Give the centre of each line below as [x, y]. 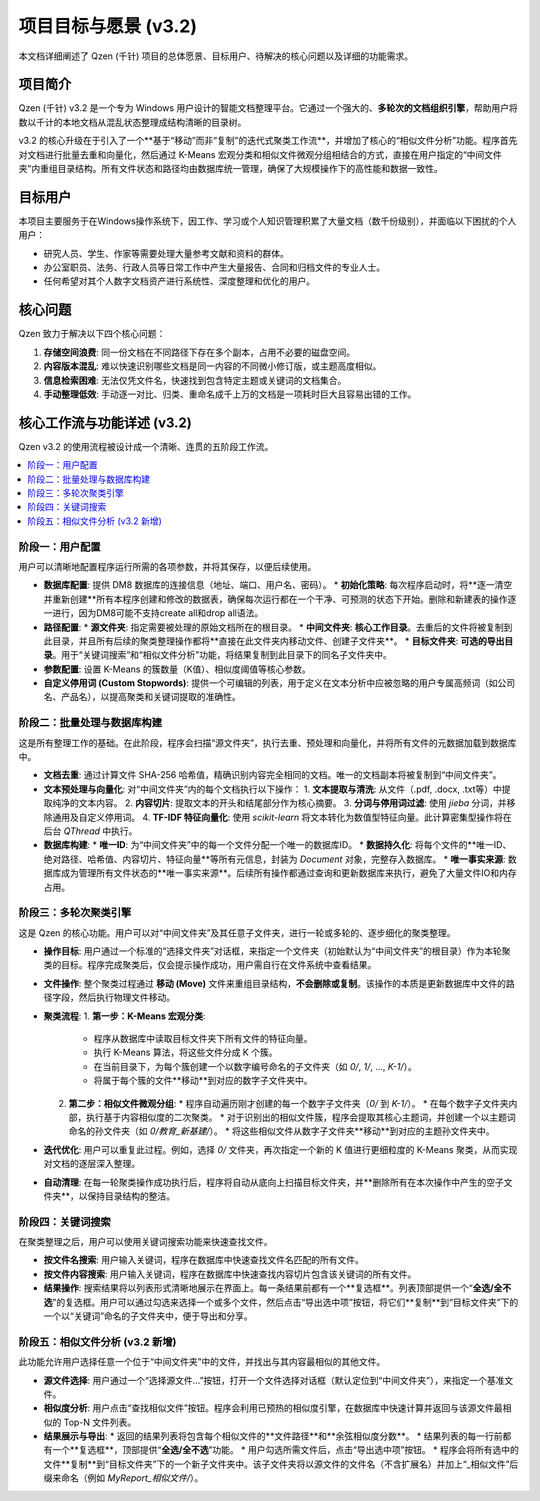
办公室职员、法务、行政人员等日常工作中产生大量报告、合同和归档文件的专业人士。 [214, 267]
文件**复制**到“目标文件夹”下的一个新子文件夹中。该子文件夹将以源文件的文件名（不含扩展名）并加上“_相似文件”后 [281, 1464]
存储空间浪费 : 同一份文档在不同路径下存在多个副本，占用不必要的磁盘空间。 [199, 352]
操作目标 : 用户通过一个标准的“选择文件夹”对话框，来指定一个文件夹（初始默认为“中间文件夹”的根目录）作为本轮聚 [277, 951]
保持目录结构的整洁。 [131, 1196]
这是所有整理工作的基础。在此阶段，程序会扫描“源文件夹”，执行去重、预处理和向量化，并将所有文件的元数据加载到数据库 [267, 742]
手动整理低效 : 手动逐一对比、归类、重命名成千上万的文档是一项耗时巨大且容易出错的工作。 [230, 394]
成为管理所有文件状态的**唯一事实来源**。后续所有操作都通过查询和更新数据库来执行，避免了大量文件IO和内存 [288, 873]
